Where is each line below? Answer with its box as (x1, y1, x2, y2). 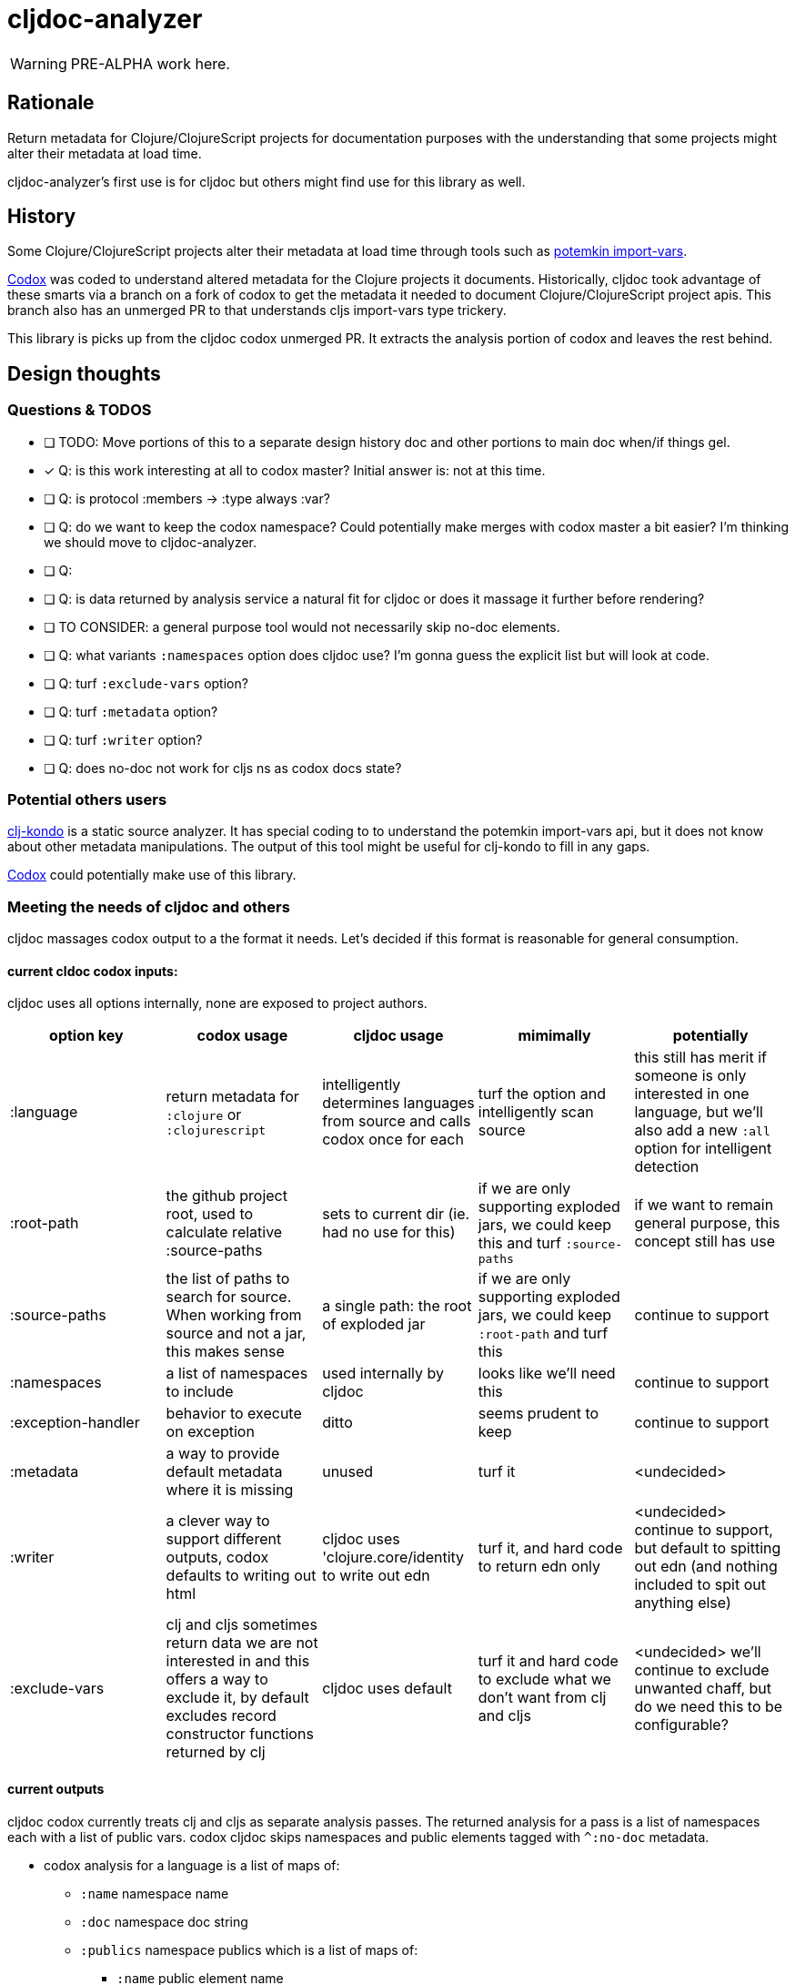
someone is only (634, 1066, 747, 1085)
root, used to (166, 1204, 254, 1223)
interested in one (634, 1084, 750, 1104)
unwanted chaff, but (634, 1679, 772, 1698)
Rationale (7, 91, 95, 115)
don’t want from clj (478, 1688, 607, 1707)
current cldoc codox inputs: (7, 962, 178, 979)
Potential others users (7, 790, 167, 809)
